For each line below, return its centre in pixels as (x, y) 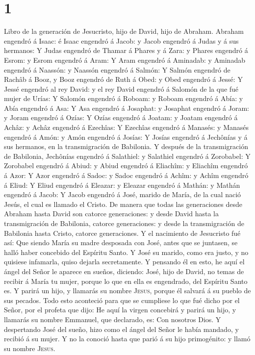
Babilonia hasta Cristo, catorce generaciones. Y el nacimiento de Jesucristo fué (122, 233)
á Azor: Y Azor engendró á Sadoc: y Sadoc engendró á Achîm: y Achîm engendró (126, 175)
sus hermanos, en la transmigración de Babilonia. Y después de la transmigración (126, 146)
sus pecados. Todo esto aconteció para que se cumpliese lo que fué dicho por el (122, 300)
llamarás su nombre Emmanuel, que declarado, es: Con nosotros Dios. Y (113, 319)
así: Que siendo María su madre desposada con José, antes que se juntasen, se (121, 242)
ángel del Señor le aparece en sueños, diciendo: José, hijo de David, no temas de (124, 271)
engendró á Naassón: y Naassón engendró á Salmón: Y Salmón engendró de (117, 69)
